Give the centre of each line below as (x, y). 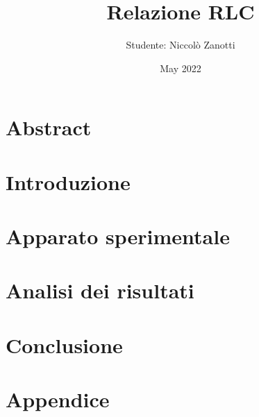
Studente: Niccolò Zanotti (181, 45)
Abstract (49, 127)
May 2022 (181, 68)
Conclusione (64, 344)
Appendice (58, 399)
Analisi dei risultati (100, 290)
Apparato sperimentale (118, 236)
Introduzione (68, 181)
